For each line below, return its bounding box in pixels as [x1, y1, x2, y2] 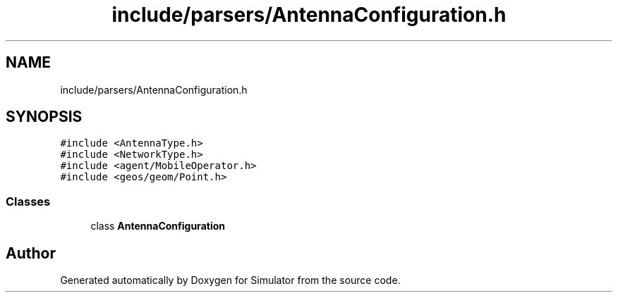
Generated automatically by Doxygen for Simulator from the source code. [60, 274, 401, 287]
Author [6, 244, 56, 262]
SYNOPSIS [6, 108, 83, 126]
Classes [6, 194, 51, 209]
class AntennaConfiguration [90, 220, 225, 232]
